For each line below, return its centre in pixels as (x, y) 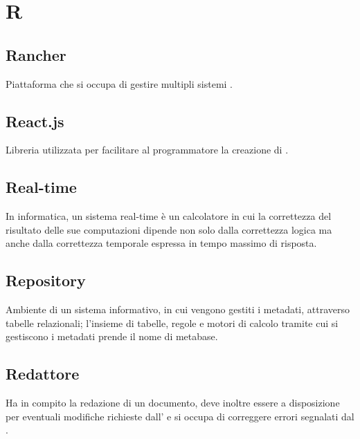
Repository (46, 280)
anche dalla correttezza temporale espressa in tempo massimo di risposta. (161, 243)
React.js (35, 121)
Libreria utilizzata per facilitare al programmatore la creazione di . (147, 150)
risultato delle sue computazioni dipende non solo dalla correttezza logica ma (169, 229)
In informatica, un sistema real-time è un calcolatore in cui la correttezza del (169, 216)
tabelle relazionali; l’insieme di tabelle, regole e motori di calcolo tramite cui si (172, 323)
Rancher (36, 54)
